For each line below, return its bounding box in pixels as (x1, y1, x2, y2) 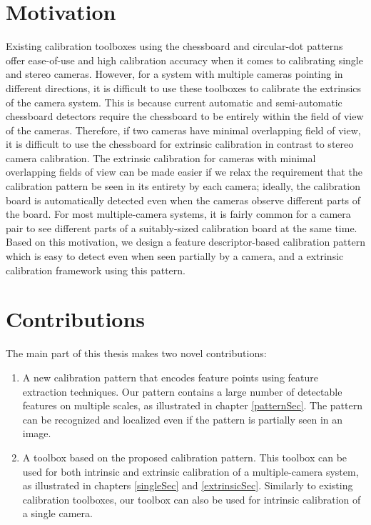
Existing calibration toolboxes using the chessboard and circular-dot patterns (6, 39, 343, 54)
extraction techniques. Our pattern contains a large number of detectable (22, 384, 342, 399)
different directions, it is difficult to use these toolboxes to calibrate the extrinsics (6, 80, 362, 95)
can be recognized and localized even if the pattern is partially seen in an (22, 411, 343, 426)
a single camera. (22, 506, 93, 521)
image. (22, 426, 51, 441)
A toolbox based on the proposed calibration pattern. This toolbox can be (22, 449, 347, 464)
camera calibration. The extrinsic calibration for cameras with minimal (6, 150, 316, 165)
